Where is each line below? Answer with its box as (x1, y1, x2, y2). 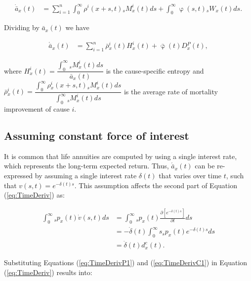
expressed (4, 170, 33, 181)
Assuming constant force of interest (4, 128, 189, 143)
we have (65, 22, 89, 33)
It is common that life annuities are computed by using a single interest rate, (4, 151, 237, 161)
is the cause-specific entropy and (106, 65, 204, 76)
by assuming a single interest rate (35, 170, 137, 181)
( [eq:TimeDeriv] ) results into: (4, 267, 92, 277)
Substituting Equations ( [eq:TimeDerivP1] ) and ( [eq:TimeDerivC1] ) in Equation (4, 257, 248, 268)
